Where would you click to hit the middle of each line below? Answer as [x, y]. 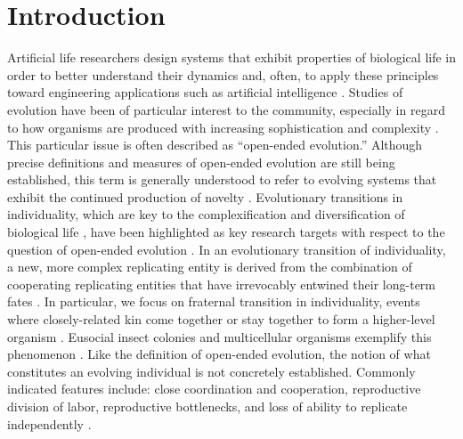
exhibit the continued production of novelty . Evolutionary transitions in [205, 196]
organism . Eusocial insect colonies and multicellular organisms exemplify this [219, 336]
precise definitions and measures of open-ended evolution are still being [201, 162]
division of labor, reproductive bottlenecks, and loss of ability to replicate [207, 406]
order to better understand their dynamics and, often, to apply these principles [223, 74]
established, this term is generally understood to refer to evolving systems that [222, 179]
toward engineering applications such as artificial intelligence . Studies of [205, 92]
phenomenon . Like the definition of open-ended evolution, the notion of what [219, 354]
